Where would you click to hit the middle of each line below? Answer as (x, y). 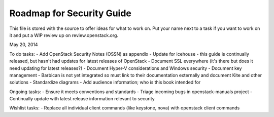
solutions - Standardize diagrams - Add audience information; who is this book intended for (105, 82)
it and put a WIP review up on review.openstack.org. (64, 35)
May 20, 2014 (24, 45)
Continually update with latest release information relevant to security (82, 99)
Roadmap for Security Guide (70, 13)
